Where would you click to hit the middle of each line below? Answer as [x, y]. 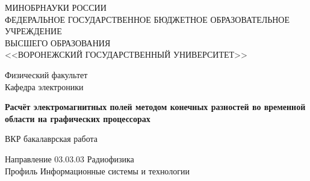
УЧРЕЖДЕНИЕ [33, 31]
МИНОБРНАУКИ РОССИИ [56, 7]
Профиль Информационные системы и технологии [97, 170]
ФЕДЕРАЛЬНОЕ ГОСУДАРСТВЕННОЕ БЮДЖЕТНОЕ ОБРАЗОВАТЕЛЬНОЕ [147, 19]
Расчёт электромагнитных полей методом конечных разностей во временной [155, 107]
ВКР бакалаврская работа [51, 139]
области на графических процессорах [78, 118]
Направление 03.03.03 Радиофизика [70, 158]
